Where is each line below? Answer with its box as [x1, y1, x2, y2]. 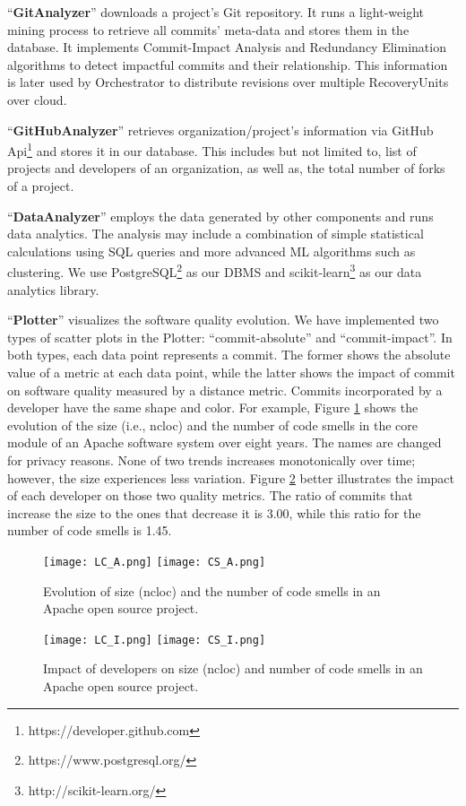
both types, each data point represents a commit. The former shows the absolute [7, 345, 451, 364]
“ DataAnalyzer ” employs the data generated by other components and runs [7, 206, 434, 225]
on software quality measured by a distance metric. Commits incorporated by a [7, 380, 443, 399]
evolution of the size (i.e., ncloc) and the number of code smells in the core [7, 415, 418, 434]
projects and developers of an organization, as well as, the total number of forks [7, 159, 445, 178]
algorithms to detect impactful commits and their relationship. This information [7, 55, 448, 74]
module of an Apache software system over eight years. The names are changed [7, 433, 442, 452]
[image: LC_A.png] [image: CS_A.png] [43, 555, 266, 568]
